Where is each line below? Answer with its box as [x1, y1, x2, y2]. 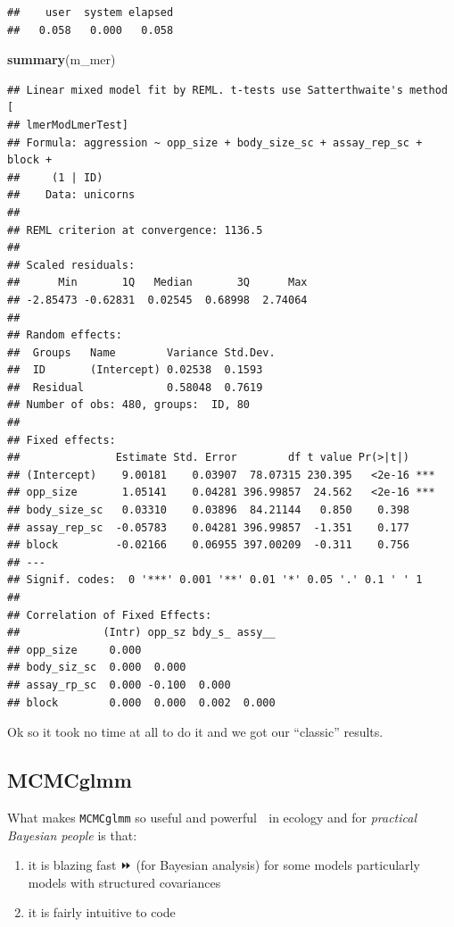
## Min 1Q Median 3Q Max [7, 276, 308, 289]
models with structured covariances [28, 873, 221, 891]
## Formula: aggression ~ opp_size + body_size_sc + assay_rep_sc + [7, 136, 423, 149]
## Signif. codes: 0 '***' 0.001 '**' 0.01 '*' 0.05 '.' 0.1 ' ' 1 [7, 573, 423, 587]
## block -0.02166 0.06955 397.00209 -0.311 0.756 [7, 539, 410, 552]
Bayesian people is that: [7, 825, 137, 844]
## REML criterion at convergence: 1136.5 [7, 223, 263, 237]
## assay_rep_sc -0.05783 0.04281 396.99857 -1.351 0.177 [7, 521, 410, 534]
